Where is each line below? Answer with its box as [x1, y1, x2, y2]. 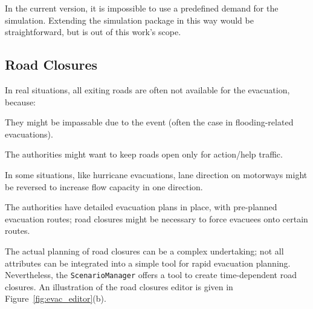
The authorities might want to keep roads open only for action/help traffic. [5, 148, 283, 161]
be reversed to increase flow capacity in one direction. [5, 180, 203, 193]
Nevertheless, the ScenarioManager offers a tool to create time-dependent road [5, 268, 297, 281]
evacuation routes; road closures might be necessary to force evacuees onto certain [5, 212, 308, 225]
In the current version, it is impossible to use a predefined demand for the [5, 2, 279, 14]
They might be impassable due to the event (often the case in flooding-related [5, 116, 294, 128]
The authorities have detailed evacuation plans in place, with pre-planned [5, 201, 277, 213]
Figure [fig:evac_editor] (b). [5, 292, 106, 305]
